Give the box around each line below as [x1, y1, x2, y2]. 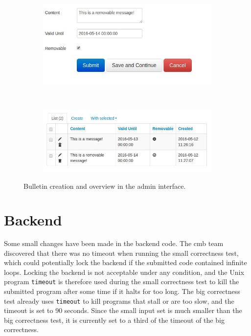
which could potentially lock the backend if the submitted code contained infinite [4, 257, 247, 268]
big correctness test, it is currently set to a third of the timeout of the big [4, 314, 225, 325]
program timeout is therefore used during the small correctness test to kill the [4, 276, 239, 287]
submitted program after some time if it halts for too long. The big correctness [4, 286, 240, 296]
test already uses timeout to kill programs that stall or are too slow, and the [4, 295, 234, 306]
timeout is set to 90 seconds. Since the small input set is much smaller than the [4, 305, 242, 315]
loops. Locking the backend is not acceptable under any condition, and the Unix [4, 267, 244, 277]
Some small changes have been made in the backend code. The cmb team [4, 238, 224, 248]
